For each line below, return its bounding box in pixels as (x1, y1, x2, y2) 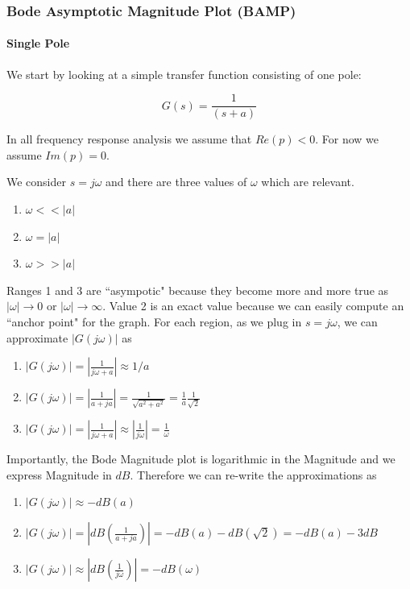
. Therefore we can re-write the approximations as (130, 466, 377, 483)
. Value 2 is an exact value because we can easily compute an (102, 297, 404, 314)
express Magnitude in (6, 466, 112, 483)
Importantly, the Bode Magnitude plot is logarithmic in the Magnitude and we (6, 450, 396, 467)
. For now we (315, 131, 379, 147)
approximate (6, 329, 68, 346)
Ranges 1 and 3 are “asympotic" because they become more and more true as (6, 281, 389, 298)
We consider (6, 173, 67, 190)
